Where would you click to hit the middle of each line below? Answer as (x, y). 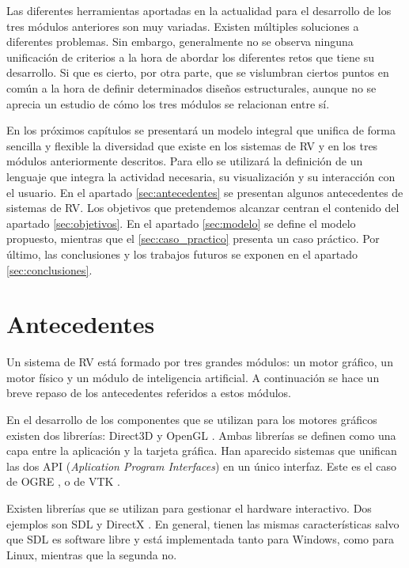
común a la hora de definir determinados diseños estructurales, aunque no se (191, 87)
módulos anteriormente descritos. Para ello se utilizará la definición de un (185, 161)
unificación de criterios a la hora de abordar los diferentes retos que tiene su (190, 57)
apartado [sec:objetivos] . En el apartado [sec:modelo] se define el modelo (181, 223)
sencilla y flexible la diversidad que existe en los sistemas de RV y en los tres (192, 145)
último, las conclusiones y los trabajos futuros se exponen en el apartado (182, 254)
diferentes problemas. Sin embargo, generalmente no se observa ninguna (180, 42)
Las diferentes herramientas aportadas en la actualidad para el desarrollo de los (199, 10)
